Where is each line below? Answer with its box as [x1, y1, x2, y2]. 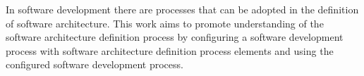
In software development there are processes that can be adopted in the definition [6, 2, 359, 16]
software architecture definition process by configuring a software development [6, 30, 344, 44]
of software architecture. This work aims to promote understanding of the [6, 15, 324, 30]
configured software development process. [6, 57, 183, 72]
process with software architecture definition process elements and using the [6, 43, 334, 58]
